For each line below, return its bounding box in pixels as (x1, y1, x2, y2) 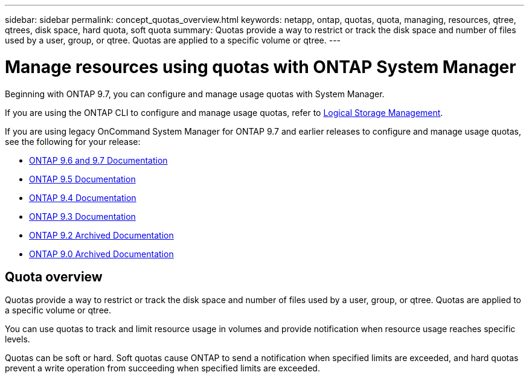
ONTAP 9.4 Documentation (29, 192, 136, 203)
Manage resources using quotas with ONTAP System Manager (5, 56, 516, 77)
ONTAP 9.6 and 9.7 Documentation (29, 155, 168, 165)
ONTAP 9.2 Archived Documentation (29, 229, 174, 240)
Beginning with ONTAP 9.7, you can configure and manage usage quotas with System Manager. (5, 88, 385, 99)
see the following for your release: (5, 136, 141, 147)
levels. (5, 334, 30, 345)
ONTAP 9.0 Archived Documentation (29, 248, 174, 259)
